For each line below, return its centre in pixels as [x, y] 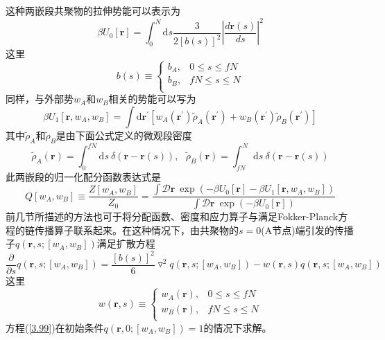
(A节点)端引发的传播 [307, 230]
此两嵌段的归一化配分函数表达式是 [83, 176]
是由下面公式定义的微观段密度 [124, 135]
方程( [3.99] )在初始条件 [55, 327]
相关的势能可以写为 [152, 99]
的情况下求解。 [238, 327]
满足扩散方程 [126, 243]
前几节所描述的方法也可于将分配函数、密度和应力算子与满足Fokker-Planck [172, 216]
